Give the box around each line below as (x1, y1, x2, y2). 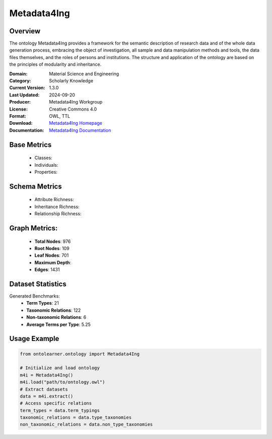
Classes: (34, 155, 52, 161)
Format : (9, 113, 26, 119)
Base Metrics (9, 140, 52, 149)
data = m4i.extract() (20, 393, 74, 399)
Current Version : (9, 85, 45, 91)
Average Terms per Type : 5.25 (26, 321, 91, 327)
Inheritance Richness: (34, 204, 80, 210)
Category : (9, 78, 31, 84)
